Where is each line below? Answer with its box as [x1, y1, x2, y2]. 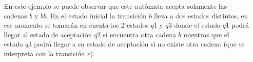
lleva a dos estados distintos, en [154, 10, 248, 20]
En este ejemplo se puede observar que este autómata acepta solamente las [4, 1, 227, 11]
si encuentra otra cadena [103, 29, 176, 39]
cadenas [4, 10, 27, 20]
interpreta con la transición [4, 48, 85, 58]
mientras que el [183, 29, 229, 39]
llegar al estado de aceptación [4, 29, 92, 39]
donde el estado [174, 20, 221, 30]
